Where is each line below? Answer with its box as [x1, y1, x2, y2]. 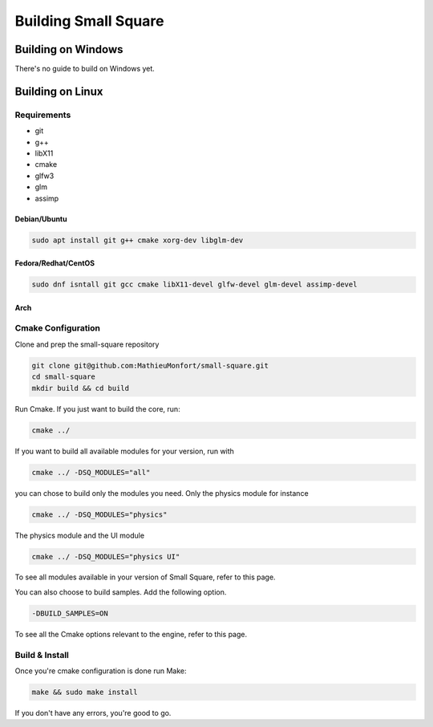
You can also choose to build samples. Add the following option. [14, 587, 227, 597]
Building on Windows [14, 43, 123, 56]
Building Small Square [14, 12, 164, 30]
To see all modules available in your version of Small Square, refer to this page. [14, 572, 276, 582]
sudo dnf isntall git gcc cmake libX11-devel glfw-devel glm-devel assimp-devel [31, 280, 358, 289]
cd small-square [31, 372, 96, 381]
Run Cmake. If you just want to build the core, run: [14, 404, 180, 413]
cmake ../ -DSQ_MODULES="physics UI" [31, 552, 180, 561]
